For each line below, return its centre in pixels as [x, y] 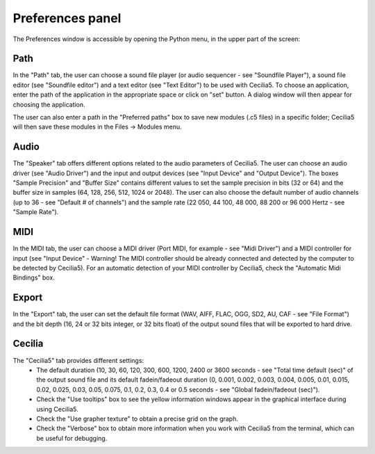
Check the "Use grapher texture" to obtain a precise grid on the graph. [137, 419]
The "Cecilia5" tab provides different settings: [78, 360]
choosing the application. [49, 104]
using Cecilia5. [58, 409]
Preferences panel [67, 18]
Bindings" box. [34, 277]
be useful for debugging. [72, 438]
